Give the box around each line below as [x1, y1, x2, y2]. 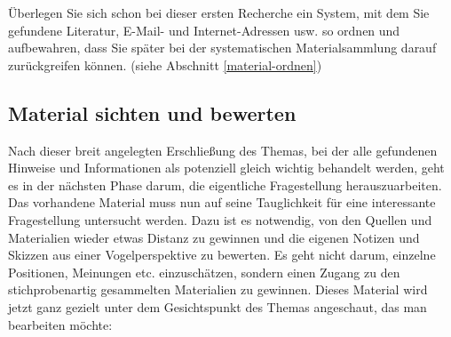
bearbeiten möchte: [8, 315, 113, 333]
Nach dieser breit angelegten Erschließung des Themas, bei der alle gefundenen [8, 140, 438, 159]
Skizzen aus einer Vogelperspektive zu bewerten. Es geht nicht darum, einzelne [8, 245, 436, 264]
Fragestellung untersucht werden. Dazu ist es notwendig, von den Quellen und [8, 210, 432, 229]
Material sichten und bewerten [8, 99, 297, 126]
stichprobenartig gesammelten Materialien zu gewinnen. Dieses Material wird [8, 280, 428, 299]
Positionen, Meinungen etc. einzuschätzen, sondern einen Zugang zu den [8, 262, 400, 281]
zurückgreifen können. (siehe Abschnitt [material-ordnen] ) [8, 55, 322, 74]
